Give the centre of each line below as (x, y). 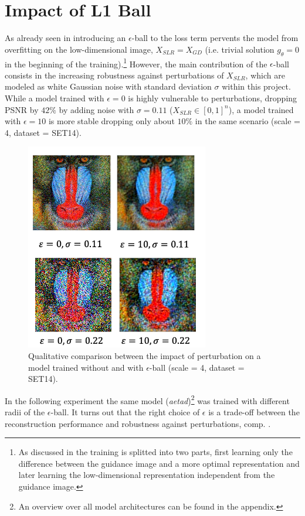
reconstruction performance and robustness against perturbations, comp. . (138, 423)
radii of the (25, 411)
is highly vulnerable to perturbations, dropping (213, 98)
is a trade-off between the (254, 411)
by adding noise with (96, 109)
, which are (265, 75)
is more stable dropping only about (111, 121)
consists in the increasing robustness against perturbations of (114, 75)
